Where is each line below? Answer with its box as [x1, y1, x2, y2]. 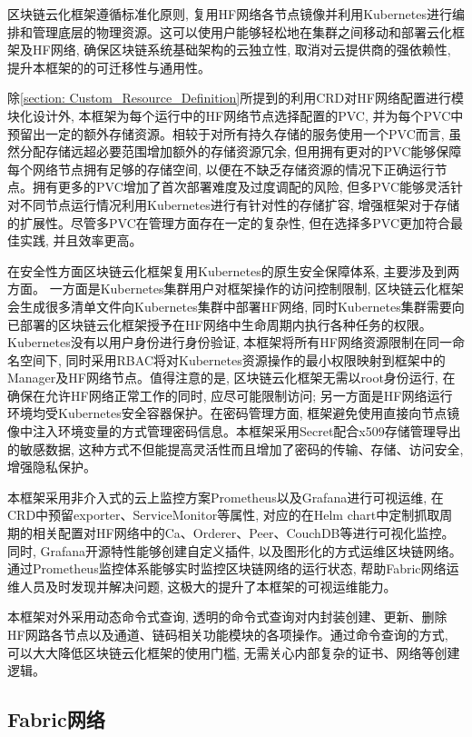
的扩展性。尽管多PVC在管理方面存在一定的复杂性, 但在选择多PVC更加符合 [7, 213, 451, 232]
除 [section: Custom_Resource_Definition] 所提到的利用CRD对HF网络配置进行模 [7, 88, 464, 107]
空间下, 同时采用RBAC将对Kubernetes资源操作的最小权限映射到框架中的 [19, 350, 446, 369]
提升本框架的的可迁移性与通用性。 [7, 57, 211, 76]
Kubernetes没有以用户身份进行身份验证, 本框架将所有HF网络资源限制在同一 [7, 333, 452, 352]
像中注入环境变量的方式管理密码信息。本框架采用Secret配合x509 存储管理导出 [7, 422, 461, 441]
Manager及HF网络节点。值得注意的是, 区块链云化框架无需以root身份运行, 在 [7, 368, 456, 387]
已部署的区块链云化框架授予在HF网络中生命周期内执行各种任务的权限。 [7, 314, 432, 334]
